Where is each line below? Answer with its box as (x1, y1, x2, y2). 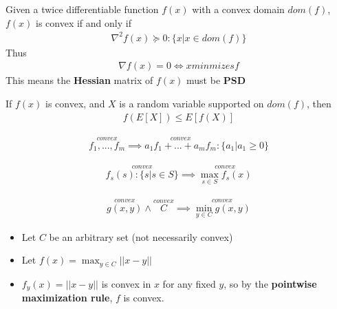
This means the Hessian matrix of (6, 73, 153, 87)
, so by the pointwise (224, 276, 317, 290)
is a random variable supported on (119, 96, 264, 110)
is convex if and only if (36, 15, 131, 30)
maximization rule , (21, 290, 113, 305)
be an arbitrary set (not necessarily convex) (49, 229, 233, 244)
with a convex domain (192, 2, 285, 16)
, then (307, 96, 331, 110)
